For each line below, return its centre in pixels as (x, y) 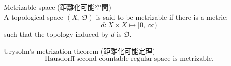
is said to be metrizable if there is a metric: (162, 17)
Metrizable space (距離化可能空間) (58, 7)
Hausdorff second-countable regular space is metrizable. (129, 59)
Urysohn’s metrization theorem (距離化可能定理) (79, 50)
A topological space (34, 17)
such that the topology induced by (56, 34)
